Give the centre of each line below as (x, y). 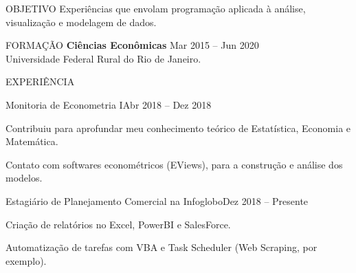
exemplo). (26, 260)
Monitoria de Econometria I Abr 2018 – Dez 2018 (109, 104)
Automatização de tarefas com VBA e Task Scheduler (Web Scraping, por (162, 247)
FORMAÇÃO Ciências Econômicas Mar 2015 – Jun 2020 (132, 45)
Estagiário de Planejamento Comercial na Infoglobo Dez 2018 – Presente (157, 200)
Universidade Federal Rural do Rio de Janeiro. (103, 58)
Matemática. (32, 141)
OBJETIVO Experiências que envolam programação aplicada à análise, (156, 8)
